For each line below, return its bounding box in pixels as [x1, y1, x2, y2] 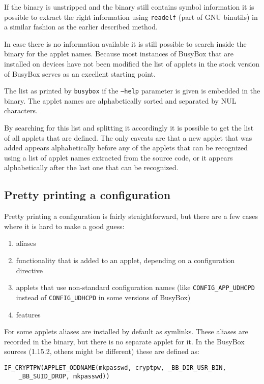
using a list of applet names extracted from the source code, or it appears [4, 152, 233, 163]
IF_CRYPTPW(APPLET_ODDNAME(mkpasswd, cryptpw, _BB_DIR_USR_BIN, [4, 364, 226, 371]
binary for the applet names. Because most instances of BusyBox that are [4, 48, 234, 59]
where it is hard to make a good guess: [4, 220, 125, 231]
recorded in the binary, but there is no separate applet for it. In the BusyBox [4, 336, 245, 346]
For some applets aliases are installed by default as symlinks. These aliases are [4, 326, 248, 337]
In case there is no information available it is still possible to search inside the [4, 38, 247, 49]
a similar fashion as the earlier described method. [4, 21, 158, 32]
